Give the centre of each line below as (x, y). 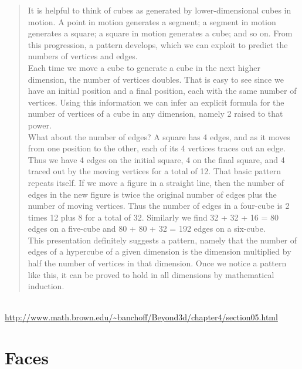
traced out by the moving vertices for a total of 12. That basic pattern (154, 171)
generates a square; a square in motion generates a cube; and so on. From (160, 33)
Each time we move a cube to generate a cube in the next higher (144, 67)
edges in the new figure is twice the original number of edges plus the (152, 194)
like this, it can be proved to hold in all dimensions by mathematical (151, 274)
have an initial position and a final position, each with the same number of (162, 91)
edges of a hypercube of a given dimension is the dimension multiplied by (160, 251)
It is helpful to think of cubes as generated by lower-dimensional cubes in (160, 10)
